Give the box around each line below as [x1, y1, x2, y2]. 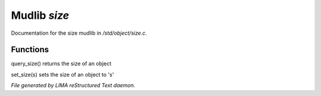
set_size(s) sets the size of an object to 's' [11, 71, 114, 78]
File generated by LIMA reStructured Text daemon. [11, 82, 136, 89]
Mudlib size [11, 9, 70, 22]
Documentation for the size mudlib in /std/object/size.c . [11, 29, 147, 37]
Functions [11, 45, 49, 55]
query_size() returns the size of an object [11, 60, 112, 67]
